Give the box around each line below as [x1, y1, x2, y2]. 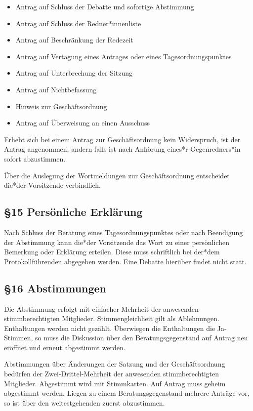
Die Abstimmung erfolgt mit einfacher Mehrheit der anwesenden [4, 303, 199, 314]
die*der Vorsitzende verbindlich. [4, 180, 101, 190]
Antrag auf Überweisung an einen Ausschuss [15, 118, 150, 128]
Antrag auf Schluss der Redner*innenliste [15, 18, 141, 28]
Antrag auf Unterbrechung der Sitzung [15, 68, 133, 78]
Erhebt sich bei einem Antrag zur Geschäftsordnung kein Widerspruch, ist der [4, 134, 241, 144]
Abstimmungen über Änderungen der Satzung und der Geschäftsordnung [4, 359, 225, 369]
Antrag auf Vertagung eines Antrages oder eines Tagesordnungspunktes [15, 51, 232, 61]
